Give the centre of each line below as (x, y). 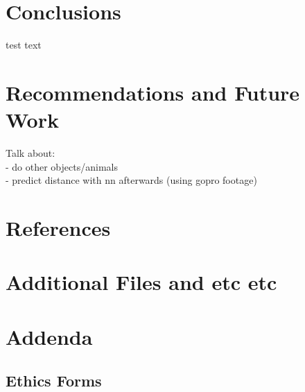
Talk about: (31, 153)
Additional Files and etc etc (141, 282)
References (58, 228)
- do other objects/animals (62, 166)
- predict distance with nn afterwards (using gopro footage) (131, 180)
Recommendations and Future (153, 92)
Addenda (49, 336)
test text (24, 45)
